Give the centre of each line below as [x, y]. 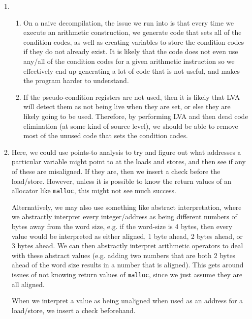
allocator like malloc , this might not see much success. [94, 190]
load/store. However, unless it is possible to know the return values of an [122, 181]
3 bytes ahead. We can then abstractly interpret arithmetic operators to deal [127, 246]
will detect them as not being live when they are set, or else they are [127, 106]
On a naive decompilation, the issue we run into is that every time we [128, 22]
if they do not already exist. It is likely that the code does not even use [131, 51]
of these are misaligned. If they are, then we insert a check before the [116, 171]
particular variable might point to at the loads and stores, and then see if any [129, 161]
